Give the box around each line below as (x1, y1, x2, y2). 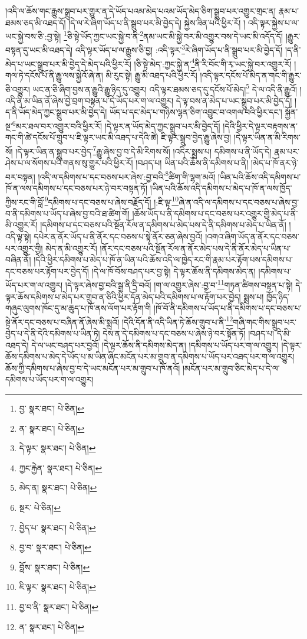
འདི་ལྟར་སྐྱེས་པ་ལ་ (247, 16, 299, 28)
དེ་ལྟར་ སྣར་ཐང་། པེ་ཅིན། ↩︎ (19, 442, 96, 454)
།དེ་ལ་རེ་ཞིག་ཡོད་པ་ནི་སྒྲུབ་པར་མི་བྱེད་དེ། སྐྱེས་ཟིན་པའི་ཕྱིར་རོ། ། (68, 16, 246, 28)
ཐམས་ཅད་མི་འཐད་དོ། (5, 16, 66, 28)
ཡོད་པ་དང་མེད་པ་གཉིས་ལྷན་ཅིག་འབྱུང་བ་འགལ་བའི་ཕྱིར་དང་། (109, 106, 282, 118)
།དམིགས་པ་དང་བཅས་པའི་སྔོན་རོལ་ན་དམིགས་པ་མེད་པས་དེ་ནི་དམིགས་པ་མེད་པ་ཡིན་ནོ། (40, 219, 286, 231)
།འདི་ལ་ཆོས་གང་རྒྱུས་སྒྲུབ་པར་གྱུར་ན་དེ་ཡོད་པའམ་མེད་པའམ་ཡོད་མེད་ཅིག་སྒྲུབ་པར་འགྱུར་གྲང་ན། (5, 5, 276, 17)
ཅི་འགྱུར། (5, 83, 30, 95)
